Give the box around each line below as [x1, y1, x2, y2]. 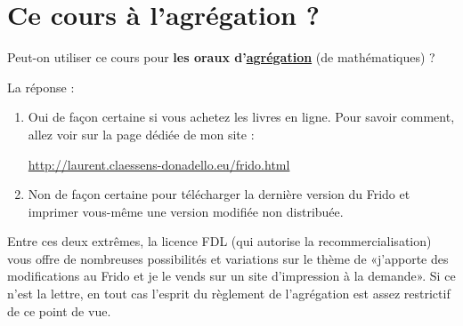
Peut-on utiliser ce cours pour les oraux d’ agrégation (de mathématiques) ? [7, 48, 435, 67]
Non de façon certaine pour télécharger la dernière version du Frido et [28, 185, 410, 203]
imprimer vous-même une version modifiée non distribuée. [28, 202, 344, 220]
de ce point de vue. [7, 301, 111, 320]
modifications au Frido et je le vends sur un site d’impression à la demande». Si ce [7, 266, 456, 285]
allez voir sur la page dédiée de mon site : [28, 124, 255, 143]
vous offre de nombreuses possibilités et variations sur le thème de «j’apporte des [7, 249, 449, 267]
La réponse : [7, 77, 75, 96]
